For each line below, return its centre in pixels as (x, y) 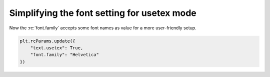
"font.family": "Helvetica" (65, 55)
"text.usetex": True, (57, 48)
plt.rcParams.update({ (47, 41)
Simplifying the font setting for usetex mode (103, 13)
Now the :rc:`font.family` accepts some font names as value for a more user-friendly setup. (103, 28)
